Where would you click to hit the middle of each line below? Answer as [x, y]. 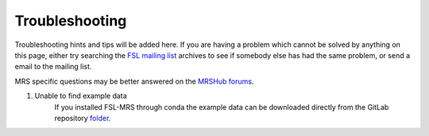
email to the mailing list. [53, 67]
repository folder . [83, 118]
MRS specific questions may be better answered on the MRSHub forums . [134, 81]
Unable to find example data [81, 96]
